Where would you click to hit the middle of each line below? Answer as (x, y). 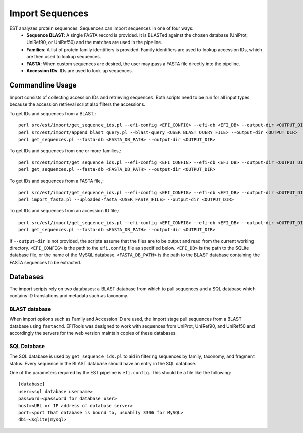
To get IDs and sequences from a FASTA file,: (56, 181)
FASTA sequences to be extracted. (45, 262)
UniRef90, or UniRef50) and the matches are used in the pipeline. (94, 42)
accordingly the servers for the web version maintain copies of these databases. (93, 333)
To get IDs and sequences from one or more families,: (65, 151)
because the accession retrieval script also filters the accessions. (78, 104)
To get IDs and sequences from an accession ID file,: (64, 211)
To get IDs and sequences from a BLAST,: (53, 113)
